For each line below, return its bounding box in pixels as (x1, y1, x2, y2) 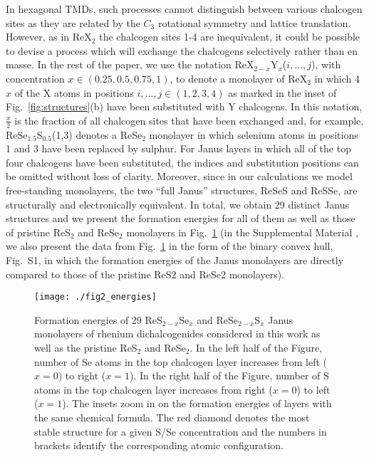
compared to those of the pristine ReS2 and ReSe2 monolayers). (6, 266, 285, 281)
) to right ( (58, 368, 106, 383)
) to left (296, 382, 331, 396)
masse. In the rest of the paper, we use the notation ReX (6, 57, 254, 72)
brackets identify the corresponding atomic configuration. (34, 438, 284, 453)
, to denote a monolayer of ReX (170, 70, 308, 85)
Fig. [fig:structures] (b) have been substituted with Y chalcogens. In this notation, (6, 99, 363, 114)
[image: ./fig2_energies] (34, 292, 157, 303)
